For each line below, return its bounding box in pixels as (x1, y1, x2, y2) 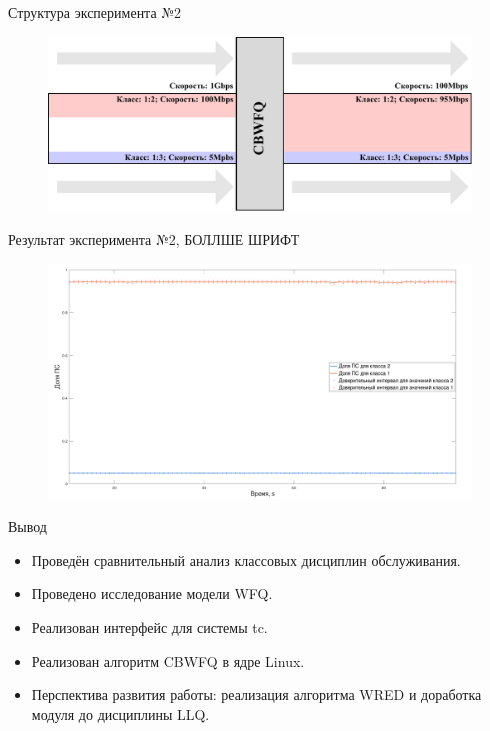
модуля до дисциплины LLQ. (31, 703, 210, 724)
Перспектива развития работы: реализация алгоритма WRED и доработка (31, 684, 482, 705)
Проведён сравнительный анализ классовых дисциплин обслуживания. (31, 549, 461, 570)
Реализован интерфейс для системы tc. (31, 617, 268, 638)
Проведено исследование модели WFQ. (31, 583, 273, 604)
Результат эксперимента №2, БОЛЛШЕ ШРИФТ (8, 228, 300, 249)
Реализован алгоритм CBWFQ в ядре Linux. (31, 650, 305, 671)
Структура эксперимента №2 (8, 2, 182, 22)
